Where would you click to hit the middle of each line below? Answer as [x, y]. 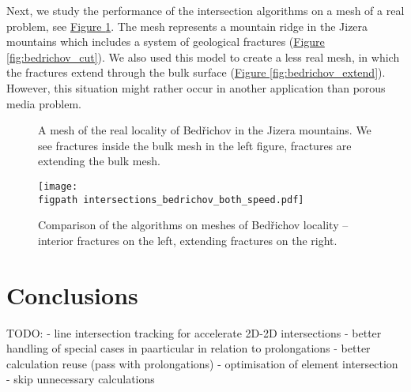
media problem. [44, 103]
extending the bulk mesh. [99, 161]
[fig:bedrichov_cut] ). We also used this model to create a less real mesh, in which [203, 57]
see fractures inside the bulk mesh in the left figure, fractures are [195, 145]
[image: [58, 186]
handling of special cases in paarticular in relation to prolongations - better [189, 348]
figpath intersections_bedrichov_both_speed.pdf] [171, 200]
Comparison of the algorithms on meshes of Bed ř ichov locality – [193, 225]
